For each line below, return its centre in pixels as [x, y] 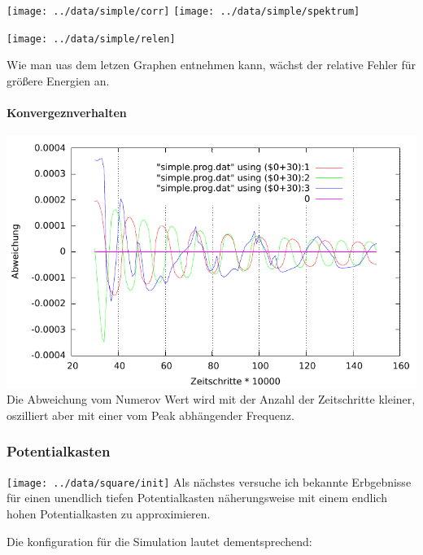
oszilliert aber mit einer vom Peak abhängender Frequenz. [150, 415]
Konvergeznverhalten [67, 113]
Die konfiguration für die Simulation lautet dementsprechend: [159, 541]
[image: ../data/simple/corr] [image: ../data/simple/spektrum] [183, 11]
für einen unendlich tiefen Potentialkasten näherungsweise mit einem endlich [197, 498]
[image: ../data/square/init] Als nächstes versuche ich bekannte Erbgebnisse [209, 481]
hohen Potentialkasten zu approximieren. [109, 514]
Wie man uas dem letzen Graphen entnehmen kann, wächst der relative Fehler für [211, 65]
